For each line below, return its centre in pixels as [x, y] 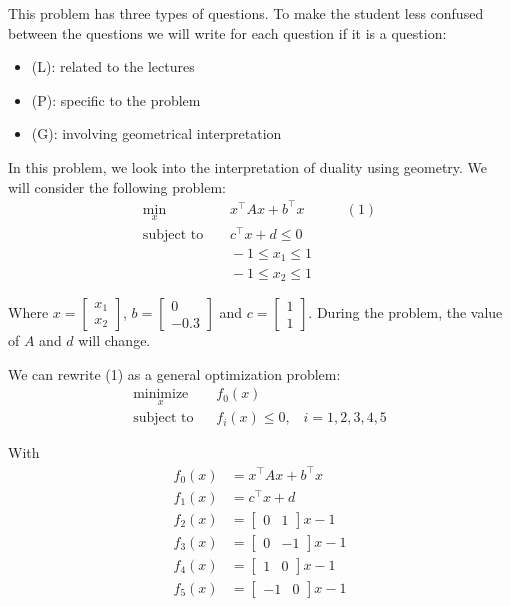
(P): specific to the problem [116, 99]
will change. [114, 339]
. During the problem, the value [405, 311]
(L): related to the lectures [113, 66]
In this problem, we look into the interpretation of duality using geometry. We [248, 166]
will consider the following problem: [117, 186]
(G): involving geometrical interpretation [156, 133]
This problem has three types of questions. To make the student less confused [246, 13]
